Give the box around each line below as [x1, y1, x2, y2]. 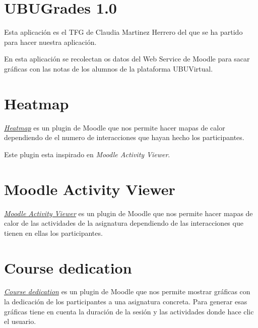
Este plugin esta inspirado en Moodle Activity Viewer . [4, 149, 170, 159]
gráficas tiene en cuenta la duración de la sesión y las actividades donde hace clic [4, 306, 254, 316]
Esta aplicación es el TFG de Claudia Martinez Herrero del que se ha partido [4, 27, 243, 37]
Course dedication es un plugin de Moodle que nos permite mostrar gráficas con [4, 286, 250, 297]
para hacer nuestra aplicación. [4, 36, 97, 47]
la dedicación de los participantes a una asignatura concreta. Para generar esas [4, 296, 247, 307]
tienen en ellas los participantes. [4, 227, 103, 238]
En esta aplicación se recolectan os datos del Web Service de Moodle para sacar [4, 53, 250, 64]
